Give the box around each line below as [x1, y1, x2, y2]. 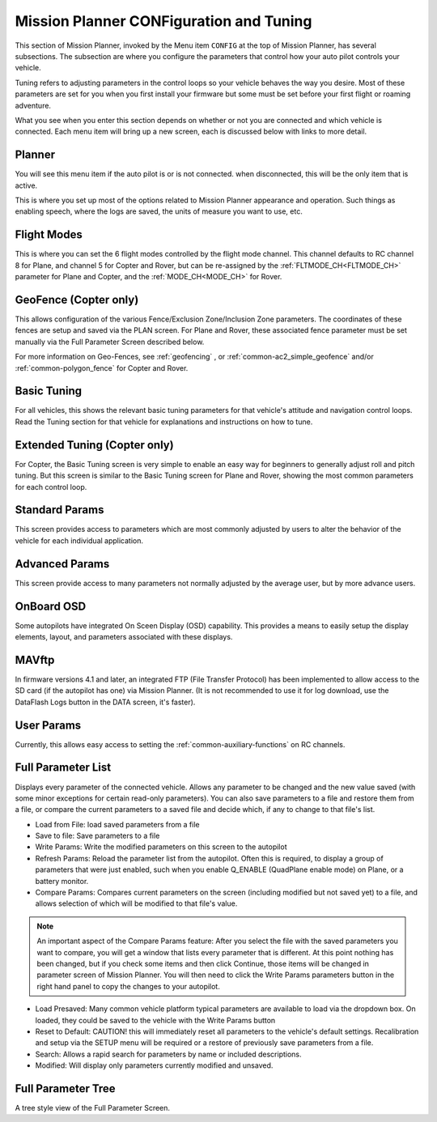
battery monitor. [35, 876, 89, 886]
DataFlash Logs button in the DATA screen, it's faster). [15, 697, 196, 707]
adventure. [15, 100, 52, 110]
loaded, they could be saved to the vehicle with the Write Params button [35, 1015, 276, 1025]
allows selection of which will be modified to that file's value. [35, 899, 238, 908]
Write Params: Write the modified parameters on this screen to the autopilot [35, 842, 287, 852]
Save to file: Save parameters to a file [35, 831, 160, 841]
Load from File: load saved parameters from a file [35, 819, 200, 829]
